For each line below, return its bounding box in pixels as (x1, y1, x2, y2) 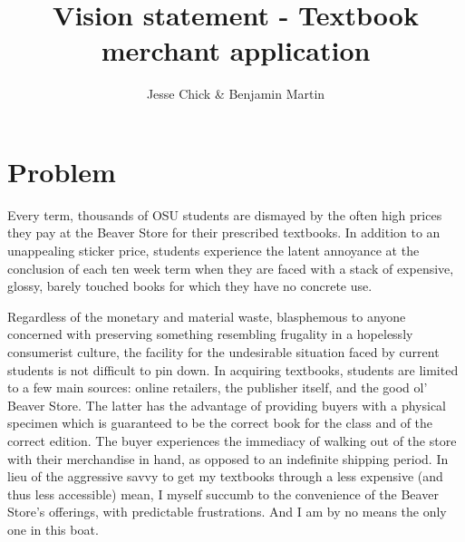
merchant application (101, 32, 371, 69)
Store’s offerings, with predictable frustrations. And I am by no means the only (7, 502, 447, 521)
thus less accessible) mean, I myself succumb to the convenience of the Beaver (7, 484, 439, 503)
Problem (7, 152, 116, 189)
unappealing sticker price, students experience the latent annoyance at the (7, 241, 420, 260)
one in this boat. (7, 519, 99, 538)
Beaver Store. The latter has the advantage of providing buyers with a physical (7, 395, 447, 414)
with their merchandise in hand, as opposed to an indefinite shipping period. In (7, 449, 449, 468)
